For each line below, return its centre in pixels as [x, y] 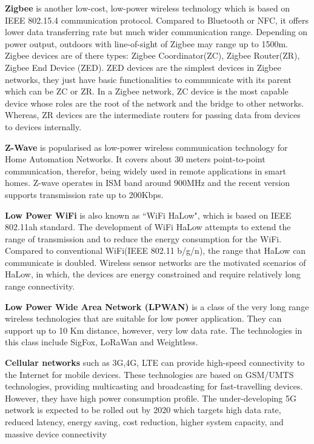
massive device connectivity [56, 433]
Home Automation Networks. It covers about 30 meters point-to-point [135, 159]
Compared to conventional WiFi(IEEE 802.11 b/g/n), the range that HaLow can [155, 250]
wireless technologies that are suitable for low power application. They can [143, 318]
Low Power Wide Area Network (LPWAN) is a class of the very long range [157, 306]
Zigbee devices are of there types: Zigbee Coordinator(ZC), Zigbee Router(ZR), [152, 55]
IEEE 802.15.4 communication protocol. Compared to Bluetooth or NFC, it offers [157, 20]
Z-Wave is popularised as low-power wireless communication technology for [146, 147]
